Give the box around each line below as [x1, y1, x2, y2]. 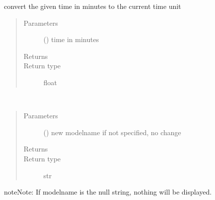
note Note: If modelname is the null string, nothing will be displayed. [4, 187, 212, 197]
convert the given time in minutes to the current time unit [4, 1, 181, 11]
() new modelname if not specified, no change [43, 127, 181, 137]
